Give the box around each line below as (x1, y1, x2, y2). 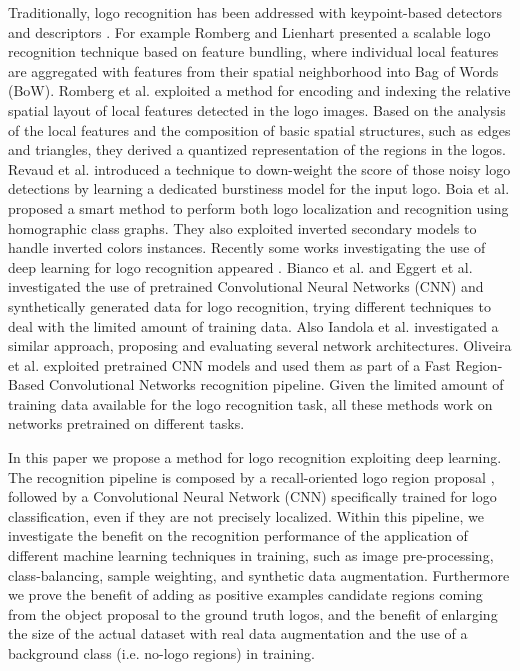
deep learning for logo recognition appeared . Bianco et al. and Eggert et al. (8, 256, 473, 277)
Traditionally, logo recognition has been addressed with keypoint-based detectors (8, 2, 503, 22)
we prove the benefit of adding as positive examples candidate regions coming (8, 584, 483, 605)
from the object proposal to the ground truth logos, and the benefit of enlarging (8, 603, 498, 624)
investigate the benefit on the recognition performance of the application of (8, 525, 468, 546)
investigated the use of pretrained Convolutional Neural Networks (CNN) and (8, 276, 484, 297)
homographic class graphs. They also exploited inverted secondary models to (8, 217, 477, 238)
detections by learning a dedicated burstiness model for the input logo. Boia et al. (8, 178, 510, 199)
